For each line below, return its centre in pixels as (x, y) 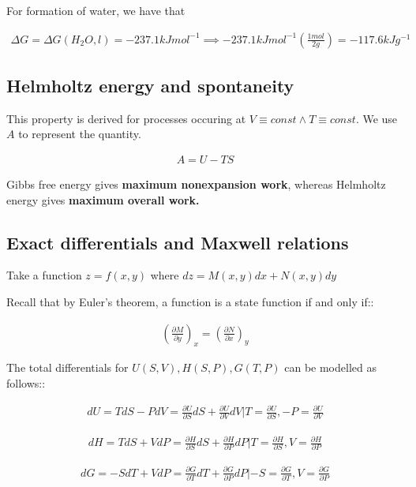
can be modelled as (330, 367)
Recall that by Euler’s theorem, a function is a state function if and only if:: (190, 302)
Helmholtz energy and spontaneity (150, 86)
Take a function (44, 275)
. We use (377, 118)
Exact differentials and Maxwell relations (178, 242)
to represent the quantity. (80, 134)
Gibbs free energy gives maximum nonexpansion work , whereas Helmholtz (196, 184)
